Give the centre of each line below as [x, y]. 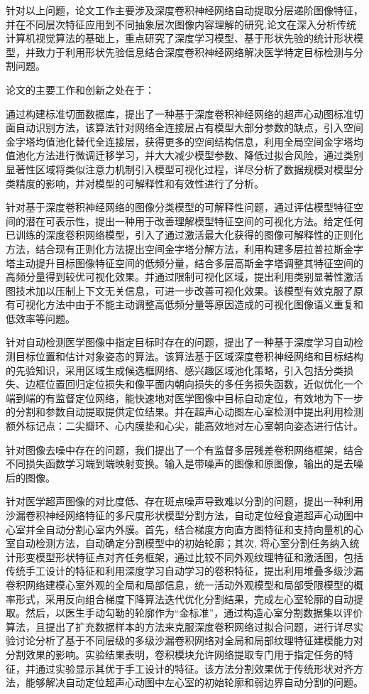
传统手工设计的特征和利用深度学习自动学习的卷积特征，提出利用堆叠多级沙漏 [184, 571]
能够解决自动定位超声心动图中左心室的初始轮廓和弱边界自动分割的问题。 [194, 682]
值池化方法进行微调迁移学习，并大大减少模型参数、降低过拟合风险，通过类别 [184, 155]
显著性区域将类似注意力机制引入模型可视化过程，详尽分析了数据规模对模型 [180, 169]
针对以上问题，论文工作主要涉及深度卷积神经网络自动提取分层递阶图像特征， [184, 10]
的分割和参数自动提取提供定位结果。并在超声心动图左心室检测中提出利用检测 [184, 412]
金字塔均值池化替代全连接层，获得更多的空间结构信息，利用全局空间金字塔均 [184, 141]
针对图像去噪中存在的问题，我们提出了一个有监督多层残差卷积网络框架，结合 [184, 449]
